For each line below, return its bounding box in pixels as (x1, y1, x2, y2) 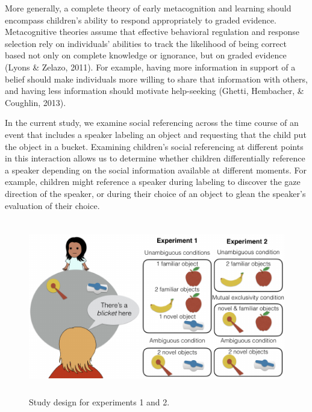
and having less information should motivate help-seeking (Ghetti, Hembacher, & (5, 84, 304, 97)
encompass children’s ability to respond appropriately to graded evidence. (5, 13, 276, 26)
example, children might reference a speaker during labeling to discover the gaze (5, 175, 301, 188)
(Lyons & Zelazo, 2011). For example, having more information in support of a (5, 60, 296, 73)
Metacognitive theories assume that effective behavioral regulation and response (5, 25, 299, 38)
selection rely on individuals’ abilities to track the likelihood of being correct (5, 37, 287, 49)
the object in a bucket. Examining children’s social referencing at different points (5, 140, 304, 152)
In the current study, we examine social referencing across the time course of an (5, 116, 299, 129)
